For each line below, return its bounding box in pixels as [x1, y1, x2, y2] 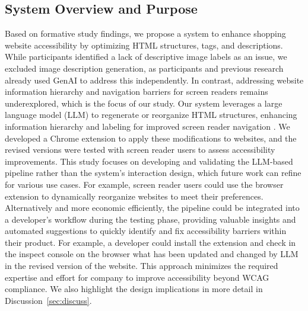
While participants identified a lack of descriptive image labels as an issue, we [5, 50, 287, 63]
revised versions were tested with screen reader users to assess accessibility [5, 143, 275, 156]
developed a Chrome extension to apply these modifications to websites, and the [5, 132, 297, 144]
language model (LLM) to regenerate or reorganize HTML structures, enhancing [5, 108, 297, 121]
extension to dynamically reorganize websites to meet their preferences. [5, 190, 263, 202]
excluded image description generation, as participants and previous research [5, 62, 284, 74]
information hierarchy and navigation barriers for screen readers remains [5, 85, 268, 98]
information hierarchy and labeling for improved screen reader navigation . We [5, 120, 290, 132]
